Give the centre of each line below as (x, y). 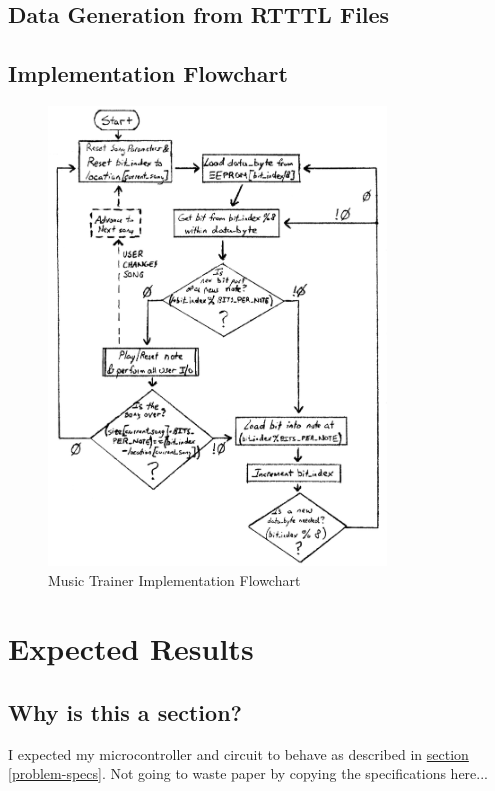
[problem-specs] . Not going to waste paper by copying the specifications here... (248, 773)
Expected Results (131, 648)
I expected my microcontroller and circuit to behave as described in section (238, 753)
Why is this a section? (125, 711)
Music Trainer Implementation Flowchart (174, 579)
